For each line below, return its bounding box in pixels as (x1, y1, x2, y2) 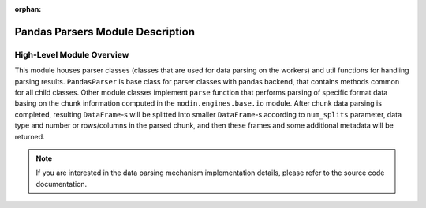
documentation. (35, 179, 88, 188)
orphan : (14, 5, 42, 13)
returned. (14, 132, 45, 141)
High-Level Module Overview (14, 49, 129, 60)
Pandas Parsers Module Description (14, 24, 196, 39)
